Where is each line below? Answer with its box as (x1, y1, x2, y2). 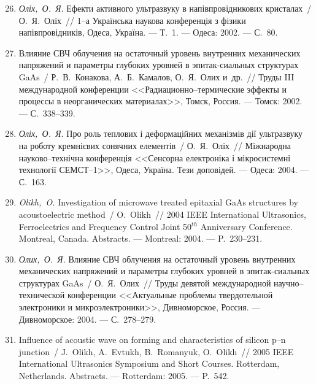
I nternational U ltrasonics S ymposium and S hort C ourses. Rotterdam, (18, 357, 280, 370)
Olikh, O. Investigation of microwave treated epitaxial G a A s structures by (18, 196, 298, 209)
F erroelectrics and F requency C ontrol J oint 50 (18, 220, 192, 232)
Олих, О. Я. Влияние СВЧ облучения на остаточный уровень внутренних (18, 252, 296, 265)
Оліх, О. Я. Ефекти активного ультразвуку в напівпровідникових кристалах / (18, 2, 312, 14)
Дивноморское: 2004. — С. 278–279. (18, 312, 156, 325)
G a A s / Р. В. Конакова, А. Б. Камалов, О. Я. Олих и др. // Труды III (18, 70, 295, 83)
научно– (274, 276, 304, 289)
